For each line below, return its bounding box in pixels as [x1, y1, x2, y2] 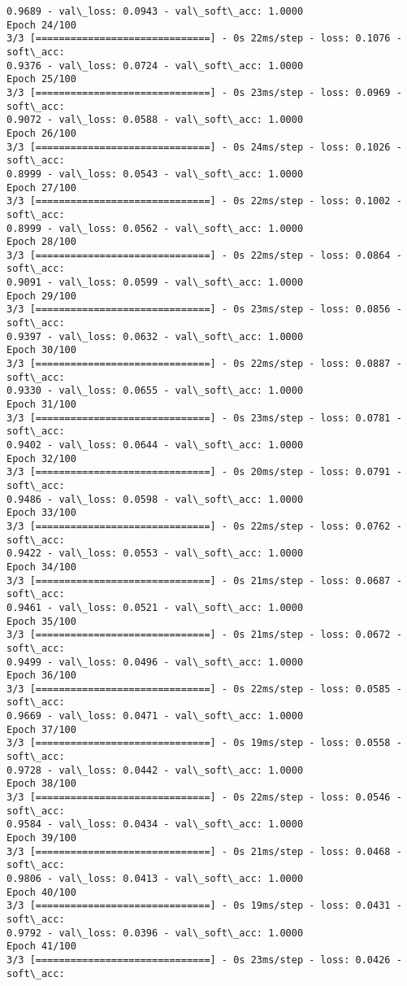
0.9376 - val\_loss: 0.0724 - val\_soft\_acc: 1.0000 [6, 59, 304, 72]
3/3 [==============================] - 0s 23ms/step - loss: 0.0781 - [6, 412, 402, 424]
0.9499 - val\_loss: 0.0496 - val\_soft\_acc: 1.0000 [6, 656, 304, 668]
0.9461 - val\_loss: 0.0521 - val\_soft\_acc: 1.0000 [6, 601, 304, 613]
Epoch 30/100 [6, 344, 76, 356]
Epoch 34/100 [6, 561, 76, 573]
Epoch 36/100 [6, 670, 76, 682]
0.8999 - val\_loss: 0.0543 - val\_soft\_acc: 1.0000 [6, 168, 304, 180]
